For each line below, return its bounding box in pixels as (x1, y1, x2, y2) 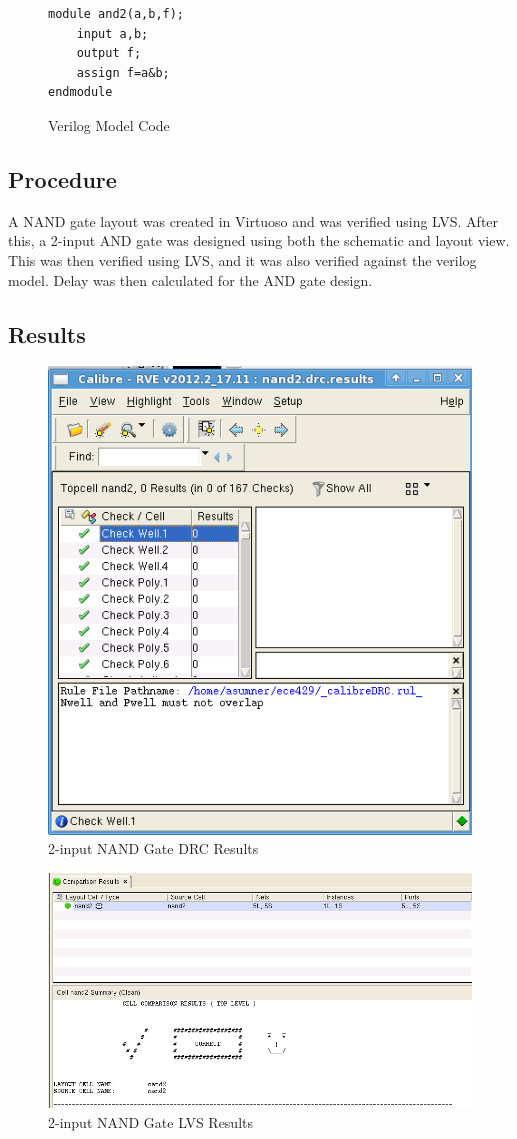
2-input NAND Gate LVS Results (48, 1111, 254, 1132)
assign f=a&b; (76, 65, 170, 80)
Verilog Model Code (48, 114, 170, 135)
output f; (76, 46, 142, 61)
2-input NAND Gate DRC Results (48, 838, 259, 859)
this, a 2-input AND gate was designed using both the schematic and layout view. (8, 230, 510, 251)
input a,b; (76, 26, 149, 41)
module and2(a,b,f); (48, 7, 185, 21)
